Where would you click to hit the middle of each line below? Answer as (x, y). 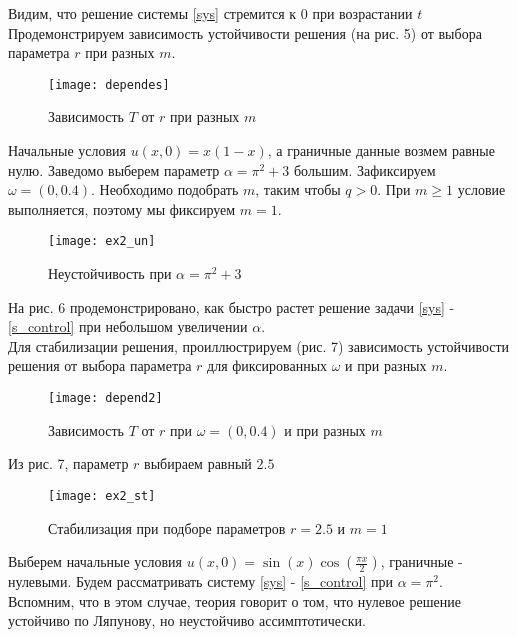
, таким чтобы (298, 189)
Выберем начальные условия (95, 561)
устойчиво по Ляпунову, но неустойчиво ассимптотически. (187, 620)
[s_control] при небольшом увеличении (128, 326)
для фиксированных (267, 365)
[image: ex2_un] (102, 241)
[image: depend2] (105, 398)
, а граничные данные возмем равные (381, 150)
